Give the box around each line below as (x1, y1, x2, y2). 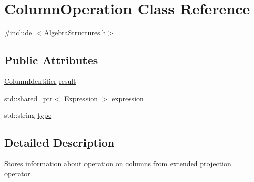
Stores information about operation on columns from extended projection (4, 158, 231, 168)
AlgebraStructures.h (44, 27, 106, 38)
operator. (4, 168, 32, 178)
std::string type (4, 110, 52, 120)
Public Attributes (4, 52, 98, 68)
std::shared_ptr (4, 93, 53, 103)
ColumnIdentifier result (4, 75, 76, 86)
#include (4, 27, 32, 38)
